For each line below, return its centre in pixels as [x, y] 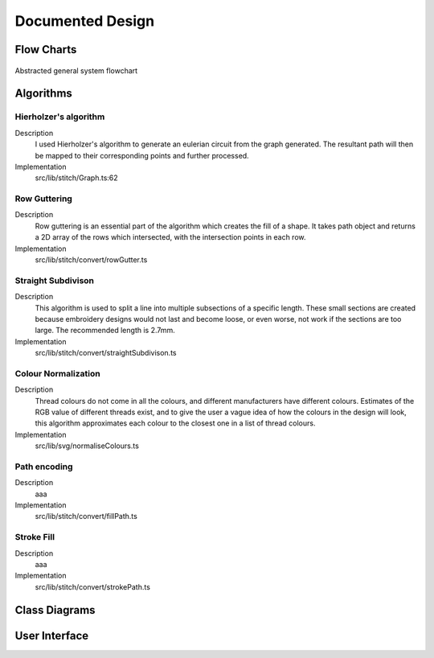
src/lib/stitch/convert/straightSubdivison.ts [106, 353]
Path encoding [44, 467]
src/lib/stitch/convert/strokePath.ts [92, 586]
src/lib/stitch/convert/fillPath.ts [86, 516]
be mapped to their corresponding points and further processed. [142, 155]
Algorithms [43, 94]
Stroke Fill [35, 537]
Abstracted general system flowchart [76, 70]
